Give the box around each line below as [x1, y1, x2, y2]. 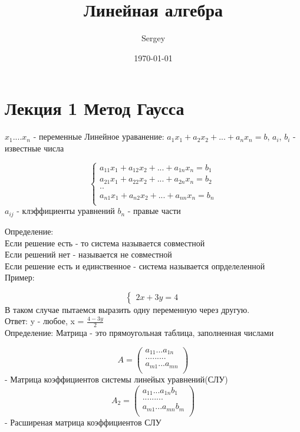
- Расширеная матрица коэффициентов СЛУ [5, 415, 161, 428]
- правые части [127, 205, 181, 217]
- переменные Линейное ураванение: [33, 130, 164, 143]
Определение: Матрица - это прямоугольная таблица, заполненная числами [5, 327, 274, 339]
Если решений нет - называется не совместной [5, 248, 172, 260]
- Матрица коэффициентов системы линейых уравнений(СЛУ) [5, 373, 228, 385]
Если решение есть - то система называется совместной [5, 236, 205, 249]
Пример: [5, 271, 35, 283]
